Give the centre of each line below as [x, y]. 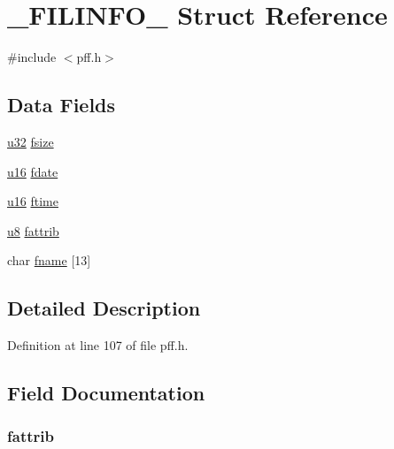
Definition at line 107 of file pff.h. [98, 345]
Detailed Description [104, 308]
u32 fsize [31, 141]
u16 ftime [33, 201]
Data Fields [62, 105]
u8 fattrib [33, 230]
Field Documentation [106, 393]
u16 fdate [33, 171]
